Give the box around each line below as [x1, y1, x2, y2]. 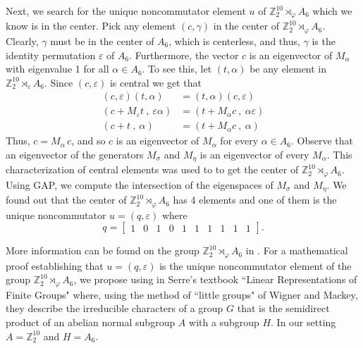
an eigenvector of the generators [6, 147, 144, 161]
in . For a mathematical [245, 243, 348, 258]
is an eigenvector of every [199, 147, 309, 161]
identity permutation [6, 47, 96, 62]
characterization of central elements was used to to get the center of [6, 162, 299, 177]
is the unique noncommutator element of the [159, 258, 352, 273]
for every [220, 133, 259, 148]
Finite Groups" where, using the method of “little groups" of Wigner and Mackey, [6, 287, 358, 302]
